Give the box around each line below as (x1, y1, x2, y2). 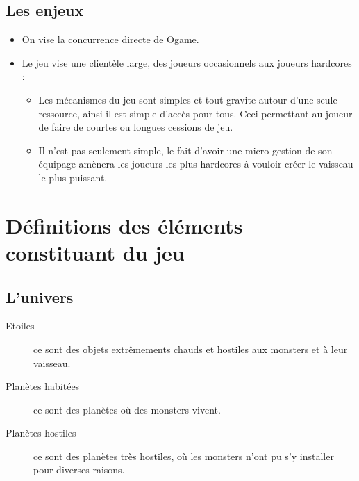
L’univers (6, 286, 74, 307)
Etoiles (6, 318, 35, 333)
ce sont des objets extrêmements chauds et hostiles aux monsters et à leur (33, 341, 348, 356)
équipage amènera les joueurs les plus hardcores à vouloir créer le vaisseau (38, 156, 353, 171)
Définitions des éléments (6, 211, 243, 239)
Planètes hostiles (6, 425, 76, 440)
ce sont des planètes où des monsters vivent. (33, 402, 221, 416)
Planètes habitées (6, 379, 80, 393)
